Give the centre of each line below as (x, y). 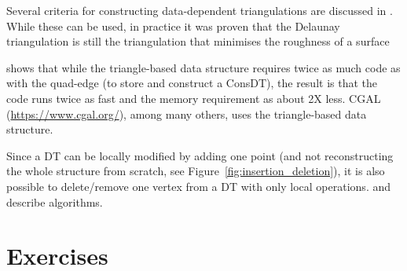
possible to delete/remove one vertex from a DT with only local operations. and (199, 186)
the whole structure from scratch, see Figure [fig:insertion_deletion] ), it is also (196, 171)
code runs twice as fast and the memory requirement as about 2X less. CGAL (194, 98)
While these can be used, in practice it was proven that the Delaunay (173, 26)
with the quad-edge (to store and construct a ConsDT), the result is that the (192, 83)
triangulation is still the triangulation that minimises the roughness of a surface (198, 41)
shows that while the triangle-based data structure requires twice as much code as (203, 67)
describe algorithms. (55, 201)
